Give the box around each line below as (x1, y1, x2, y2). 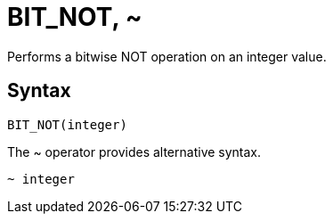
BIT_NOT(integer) (7, 117, 127, 132)
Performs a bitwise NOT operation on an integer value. (7, 48, 327, 64)
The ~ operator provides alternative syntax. (7, 143, 262, 160)
